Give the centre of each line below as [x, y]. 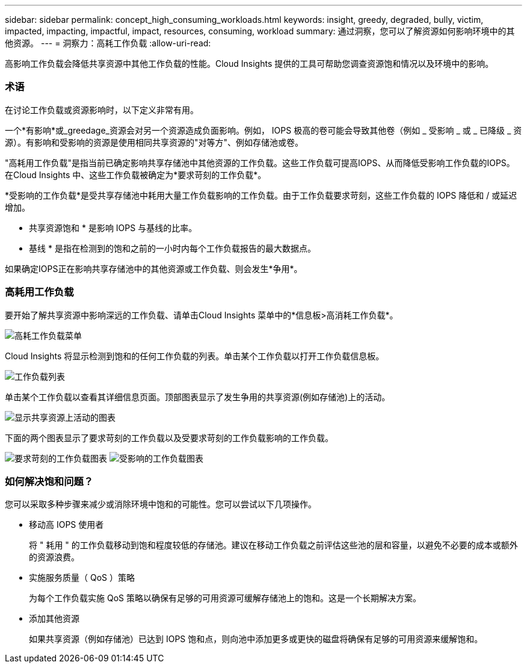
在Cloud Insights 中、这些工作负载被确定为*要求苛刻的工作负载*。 [136, 175]
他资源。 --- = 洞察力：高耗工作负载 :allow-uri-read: [108, 43]
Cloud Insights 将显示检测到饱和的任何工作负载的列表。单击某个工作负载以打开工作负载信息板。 [195, 356]
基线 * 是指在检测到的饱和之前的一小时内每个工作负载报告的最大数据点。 [172, 248]
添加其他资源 [54, 619]
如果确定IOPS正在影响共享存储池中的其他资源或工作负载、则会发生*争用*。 [154, 268]
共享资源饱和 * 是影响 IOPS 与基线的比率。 [113, 227]
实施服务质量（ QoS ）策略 [82, 578]
